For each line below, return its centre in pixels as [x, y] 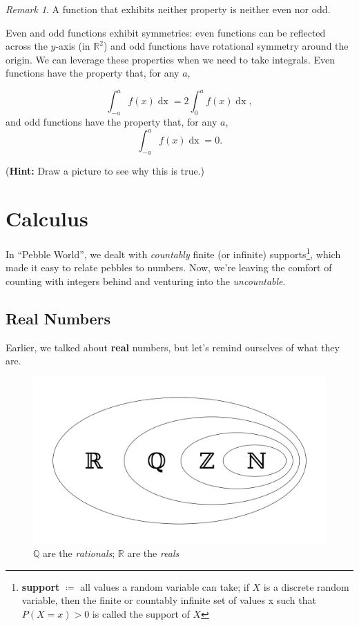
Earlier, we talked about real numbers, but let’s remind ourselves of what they [173, 347]
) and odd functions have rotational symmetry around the [226, 46]
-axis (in [73, 46]
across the [27, 46]
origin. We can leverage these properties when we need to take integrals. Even [170, 59]
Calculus [47, 218]
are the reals [153, 553]
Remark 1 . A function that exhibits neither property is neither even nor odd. [168, 9]
